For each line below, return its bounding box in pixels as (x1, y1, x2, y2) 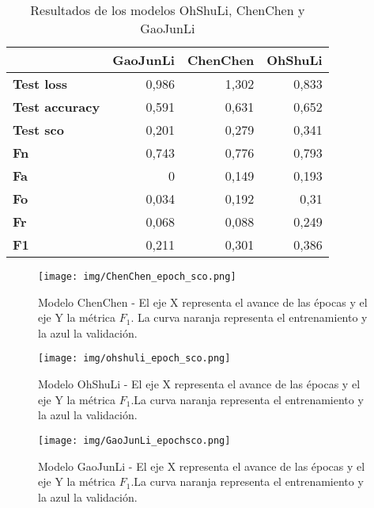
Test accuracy (13, 97, 100, 116)
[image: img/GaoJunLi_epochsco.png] (38, 434, 231, 446)
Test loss (13, 74, 68, 93)
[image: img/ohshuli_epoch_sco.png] (38, 353, 231, 365)
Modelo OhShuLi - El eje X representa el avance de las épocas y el (38, 376, 361, 392)
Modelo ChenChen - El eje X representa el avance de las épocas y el (38, 293, 368, 310)
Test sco (13, 120, 64, 139)
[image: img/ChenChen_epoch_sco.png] (38, 271, 236, 282)
